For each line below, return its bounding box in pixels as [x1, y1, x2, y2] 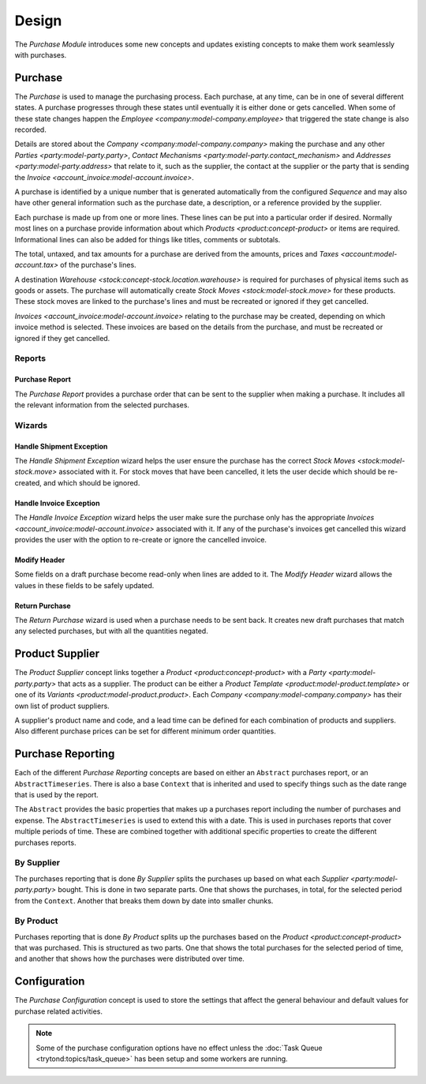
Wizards [14, 419, 48, 430]
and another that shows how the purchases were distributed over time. [14, 954, 245, 963]
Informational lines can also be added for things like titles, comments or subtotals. [14, 234, 281, 244]
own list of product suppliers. [14, 701, 110, 711]
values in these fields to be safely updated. [14, 580, 155, 590]
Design [14, 12, 62, 29]
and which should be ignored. [43, 478, 140, 487]
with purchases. [14, 50, 67, 59]
